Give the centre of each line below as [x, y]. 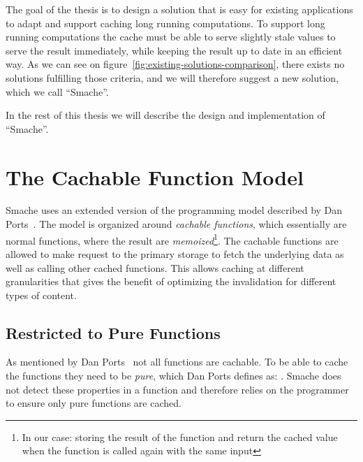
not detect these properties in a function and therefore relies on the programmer [177, 389]
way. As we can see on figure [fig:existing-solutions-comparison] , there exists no [175, 64]
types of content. [41, 295]
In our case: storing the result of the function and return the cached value [180, 436]
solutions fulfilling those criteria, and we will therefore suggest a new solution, [172, 77]
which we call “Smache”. [57, 91]
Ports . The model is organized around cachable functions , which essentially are [176, 224]
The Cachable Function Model [155, 176]
